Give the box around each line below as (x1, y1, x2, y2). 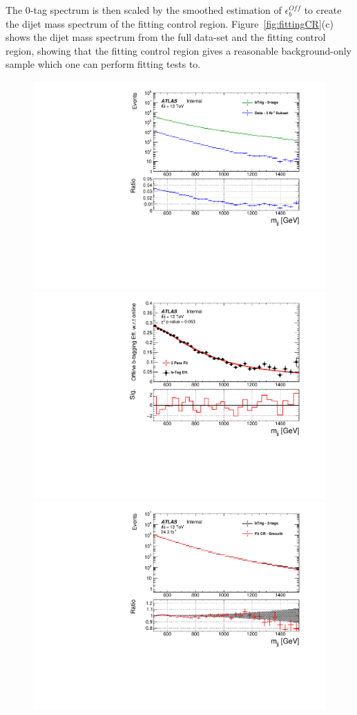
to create (304, 3, 342, 17)
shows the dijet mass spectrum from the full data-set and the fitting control (6, 30, 326, 44)
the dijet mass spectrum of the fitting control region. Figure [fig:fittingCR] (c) (6, 16, 334, 30)
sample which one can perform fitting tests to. (6, 57, 201, 71)
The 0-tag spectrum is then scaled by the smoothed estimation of (6, 3, 282, 17)
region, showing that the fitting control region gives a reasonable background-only (6, 43, 351, 57)
